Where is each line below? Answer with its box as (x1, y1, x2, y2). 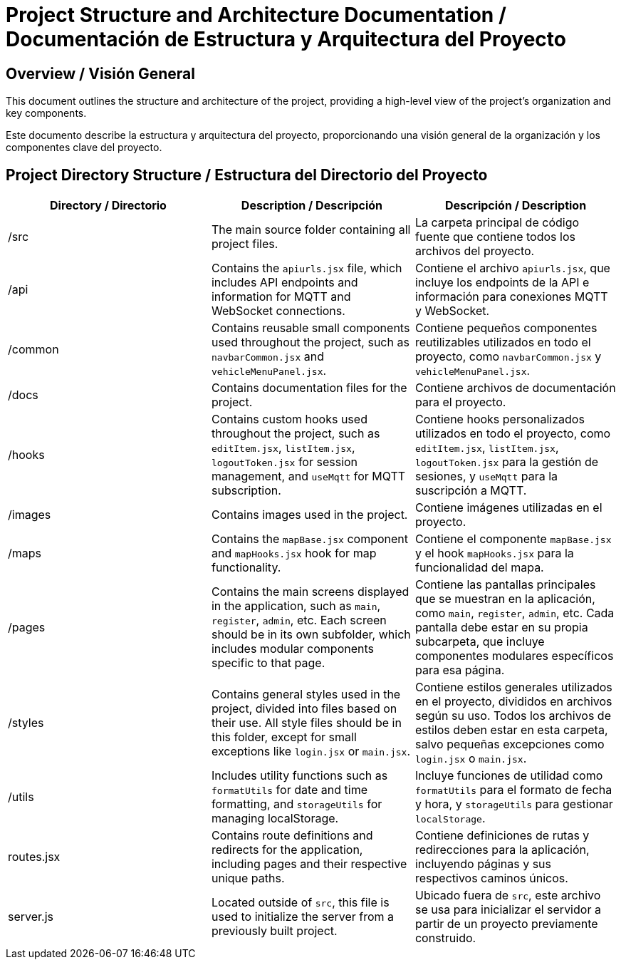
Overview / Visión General (6, 64, 195, 83)
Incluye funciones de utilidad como (414, 768, 603, 783)
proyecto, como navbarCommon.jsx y (414, 349, 602, 364)
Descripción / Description (444, 198, 587, 213)
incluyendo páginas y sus (414, 857, 551, 872)
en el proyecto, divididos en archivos (414, 694, 612, 709)
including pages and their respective (211, 857, 407, 872)
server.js (8, 909, 54, 924)
